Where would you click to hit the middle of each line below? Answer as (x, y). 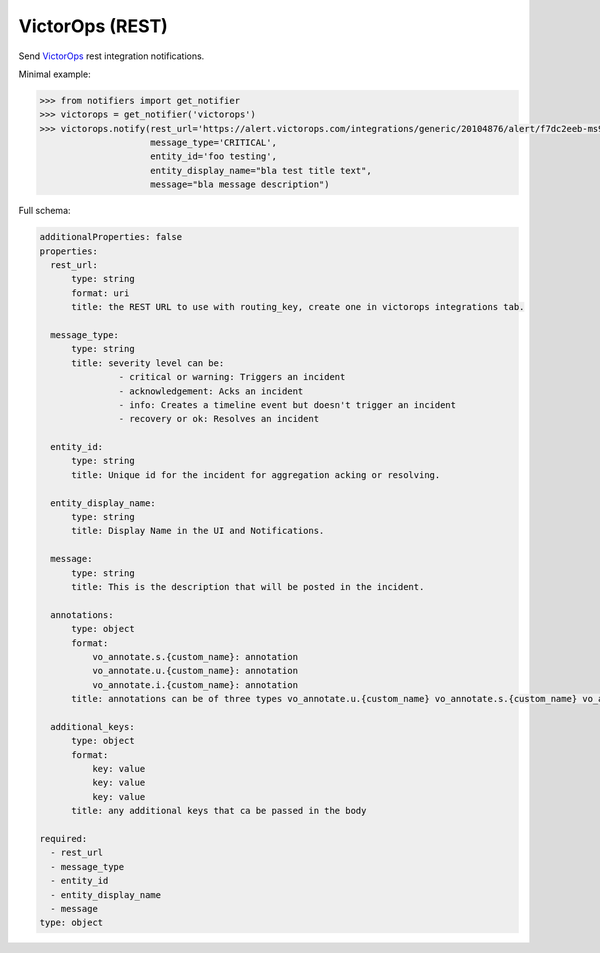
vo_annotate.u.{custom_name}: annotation (195, 671)
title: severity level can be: (148, 363)
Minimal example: (54, 74)
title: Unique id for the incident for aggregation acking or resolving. (256, 474)
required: (63, 839)
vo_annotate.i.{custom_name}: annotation (195, 684)
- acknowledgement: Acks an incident (211, 391)
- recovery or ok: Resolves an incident (219, 419)
